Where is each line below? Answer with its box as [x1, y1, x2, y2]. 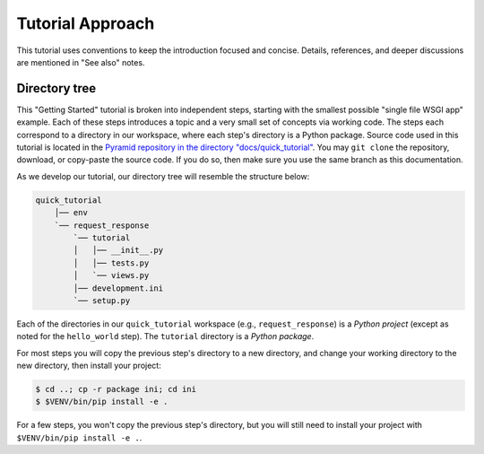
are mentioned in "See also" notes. [16, 57, 145, 67]
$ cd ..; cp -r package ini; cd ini [35, 384, 197, 395]
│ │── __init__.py [73, 245, 164, 256]
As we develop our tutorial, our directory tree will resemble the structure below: [16, 170, 310, 181]
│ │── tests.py [73, 258, 150, 268]
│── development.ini [73, 283, 164, 293]
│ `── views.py [73, 270, 150, 281]
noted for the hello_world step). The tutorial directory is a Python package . [16, 331, 315, 342]
